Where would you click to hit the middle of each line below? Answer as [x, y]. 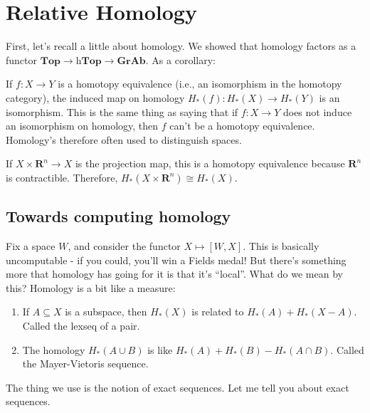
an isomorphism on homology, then [82, 126]
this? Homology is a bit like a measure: [91, 287]
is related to [218, 312]
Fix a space [31, 246]
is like [160, 349]
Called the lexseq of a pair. [81, 326]
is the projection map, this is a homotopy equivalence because [210, 163]
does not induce [317, 111]
